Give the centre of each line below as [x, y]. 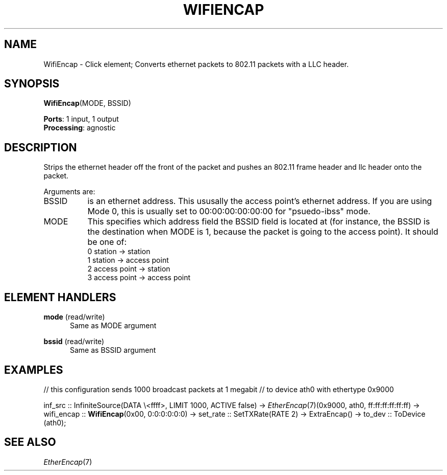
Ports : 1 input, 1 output [81, 119]
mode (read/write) [74, 317]
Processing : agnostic [80, 128]
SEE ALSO [30, 442]
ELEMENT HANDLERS [60, 297]
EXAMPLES [34, 370]
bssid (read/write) [74, 342]
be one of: [107, 242]
